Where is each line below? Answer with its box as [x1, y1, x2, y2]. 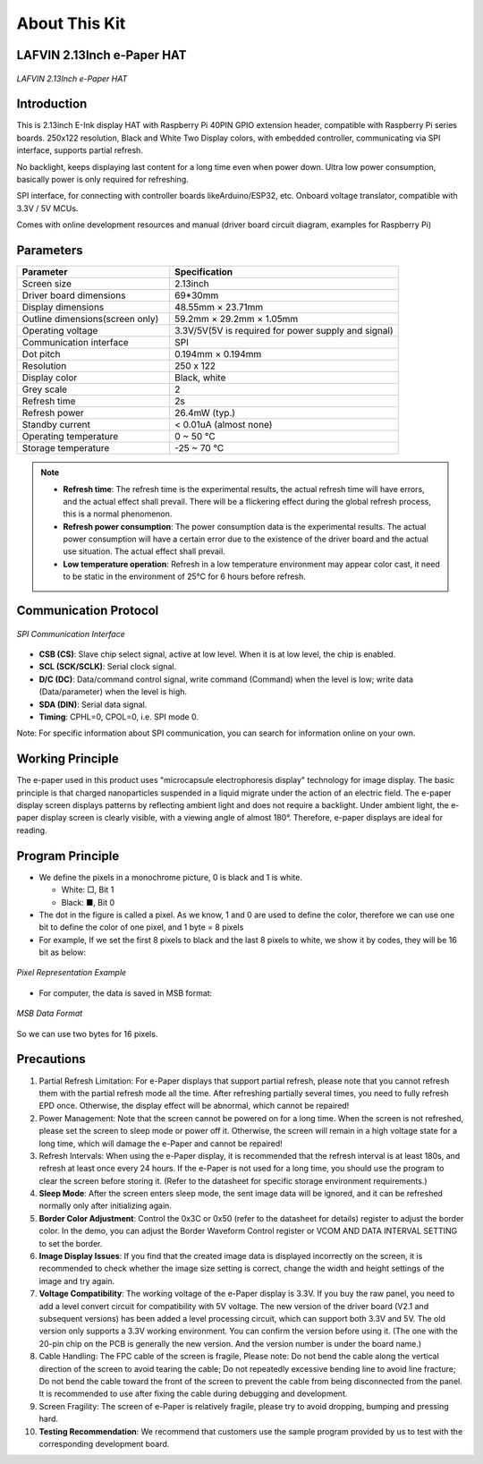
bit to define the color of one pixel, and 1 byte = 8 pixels [38, 922, 244, 932]
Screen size [21, 277, 72, 290]
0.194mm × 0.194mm [174, 348, 262, 361]
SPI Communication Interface [16, 628, 125, 639]
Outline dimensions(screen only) [21, 313, 159, 326]
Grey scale [21, 383, 67, 396]
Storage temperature [21, 442, 110, 455]
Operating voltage [21, 325, 98, 337]
